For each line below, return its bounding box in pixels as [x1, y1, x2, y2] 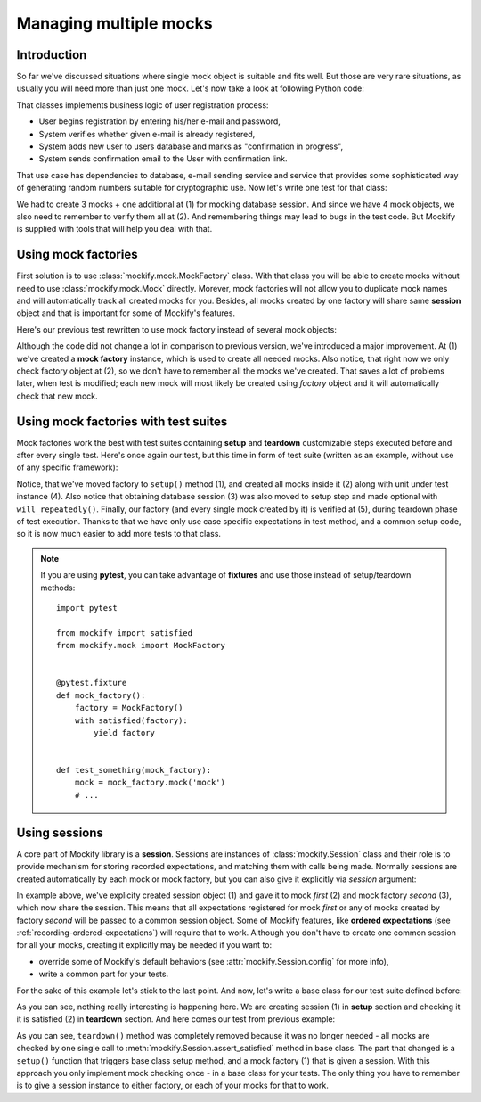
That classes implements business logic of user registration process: [16, 99, 269, 111]
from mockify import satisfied [56, 628, 193, 637]
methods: [40, 582, 76, 593]
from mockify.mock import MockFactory [56, 640, 226, 651]
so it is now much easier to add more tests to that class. [16, 529, 222, 539]
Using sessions [16, 825, 104, 840]
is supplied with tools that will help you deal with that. [16, 224, 213, 234]
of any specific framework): [16, 462, 118, 473]
